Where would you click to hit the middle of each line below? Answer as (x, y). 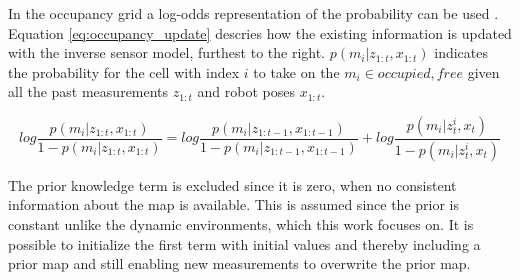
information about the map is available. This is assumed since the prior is (233, 204)
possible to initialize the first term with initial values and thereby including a (244, 243)
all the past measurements (88, 91)
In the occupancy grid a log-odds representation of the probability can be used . (253, 13)
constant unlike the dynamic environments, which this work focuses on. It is (241, 224)
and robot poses (246, 91)
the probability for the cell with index (124, 71)
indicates (461, 52)
